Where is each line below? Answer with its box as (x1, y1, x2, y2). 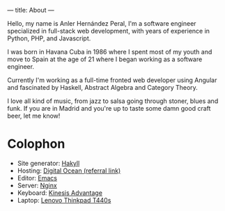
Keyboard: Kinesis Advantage (17, 188, 103, 197)
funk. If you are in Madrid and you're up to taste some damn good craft (7, 104, 211, 112)
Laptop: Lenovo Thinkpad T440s (17, 196, 111, 204)
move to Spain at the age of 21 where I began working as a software (7, 55, 203, 63)
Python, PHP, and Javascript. (7, 34, 91, 42)
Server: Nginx (17, 181, 57, 189)
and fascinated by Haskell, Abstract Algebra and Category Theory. (7, 84, 199, 91)
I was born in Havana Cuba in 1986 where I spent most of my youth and (7, 48, 212, 56)
